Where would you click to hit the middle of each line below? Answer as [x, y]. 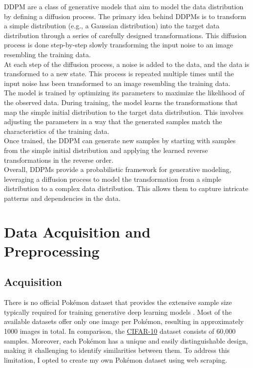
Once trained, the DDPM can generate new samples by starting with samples [120, 141]
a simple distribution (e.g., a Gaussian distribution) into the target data [112, 26]
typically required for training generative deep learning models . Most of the [118, 312]
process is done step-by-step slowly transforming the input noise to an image [118, 45]
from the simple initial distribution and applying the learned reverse [106, 150]
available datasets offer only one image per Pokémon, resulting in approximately [124, 321]
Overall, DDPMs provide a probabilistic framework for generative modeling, [118, 169]
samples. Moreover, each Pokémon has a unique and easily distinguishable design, [126, 340]
